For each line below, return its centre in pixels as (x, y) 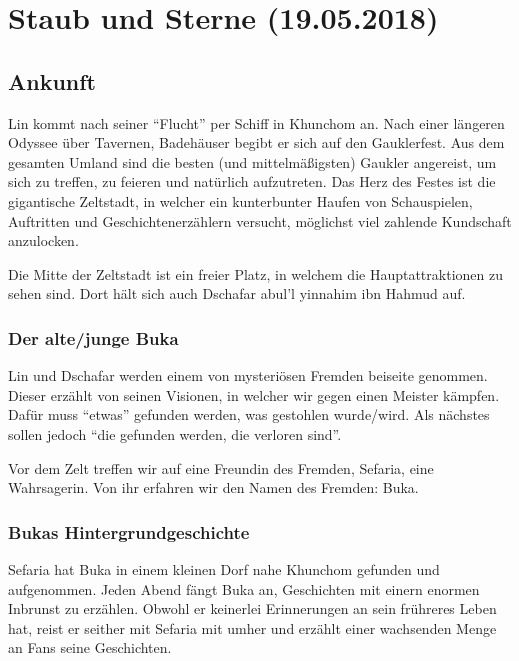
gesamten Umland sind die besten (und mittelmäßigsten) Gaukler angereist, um (252, 161)
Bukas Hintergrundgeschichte (129, 531)
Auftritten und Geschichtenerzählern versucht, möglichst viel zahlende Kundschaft (260, 220)
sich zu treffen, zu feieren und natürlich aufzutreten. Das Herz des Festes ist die (252, 181)
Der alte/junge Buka (93, 337)
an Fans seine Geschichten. (90, 647)
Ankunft (52, 80)
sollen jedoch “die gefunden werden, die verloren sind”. (175, 433)
